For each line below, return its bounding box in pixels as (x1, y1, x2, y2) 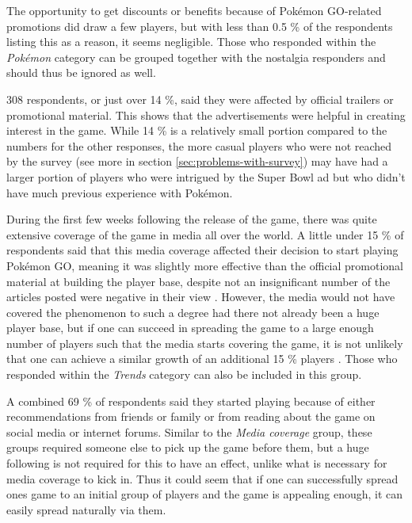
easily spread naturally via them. (6, 501, 166, 517)
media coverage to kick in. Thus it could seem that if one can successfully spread (6, 470, 399, 487)
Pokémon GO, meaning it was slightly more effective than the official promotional (6, 257, 403, 273)
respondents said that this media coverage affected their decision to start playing (6, 242, 399, 258)
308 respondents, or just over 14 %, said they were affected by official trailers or (6, 90, 394, 107)
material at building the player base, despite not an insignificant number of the (6, 273, 391, 289)
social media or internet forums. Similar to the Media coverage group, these (6, 423, 372, 440)
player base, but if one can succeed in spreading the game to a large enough (6, 319, 374, 336)
